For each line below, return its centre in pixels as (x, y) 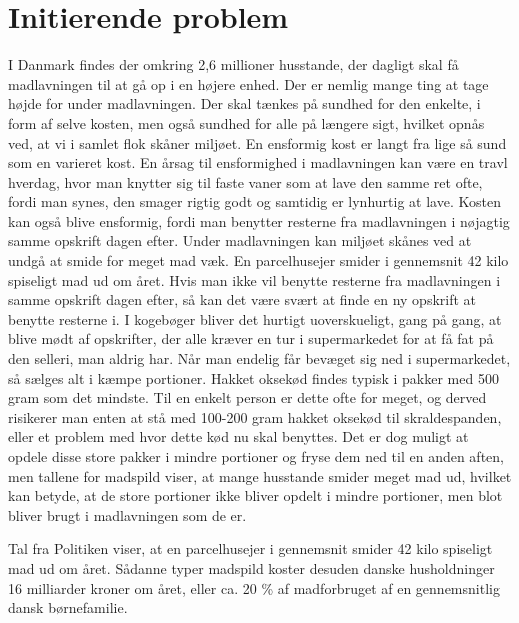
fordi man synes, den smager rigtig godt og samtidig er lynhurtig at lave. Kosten (254, 201)
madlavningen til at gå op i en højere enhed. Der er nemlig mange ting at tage (248, 83)
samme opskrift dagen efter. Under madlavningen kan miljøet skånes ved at (240, 240)
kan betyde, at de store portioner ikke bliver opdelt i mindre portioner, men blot (255, 495)
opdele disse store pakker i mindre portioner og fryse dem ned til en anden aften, (256, 456)
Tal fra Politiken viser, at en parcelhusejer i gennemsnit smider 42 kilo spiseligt (250, 548)
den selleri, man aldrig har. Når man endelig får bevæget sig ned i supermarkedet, (259, 358)
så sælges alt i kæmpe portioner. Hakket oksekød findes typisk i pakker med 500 (253, 377)
